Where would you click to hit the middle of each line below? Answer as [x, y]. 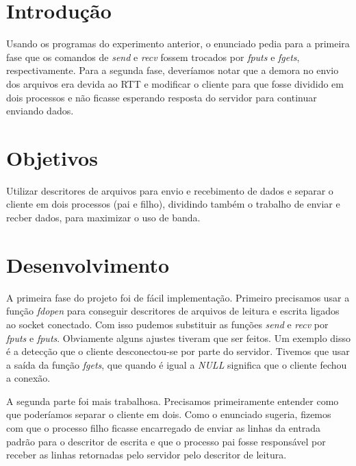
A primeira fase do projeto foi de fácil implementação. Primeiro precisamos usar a [178, 297]
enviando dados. [40, 111]
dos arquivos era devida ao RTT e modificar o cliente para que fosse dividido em [175, 83]
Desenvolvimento [88, 264]
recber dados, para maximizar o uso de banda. [103, 217]
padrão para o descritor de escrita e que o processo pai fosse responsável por [166, 441]
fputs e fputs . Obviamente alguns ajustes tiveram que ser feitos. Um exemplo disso [178, 338]
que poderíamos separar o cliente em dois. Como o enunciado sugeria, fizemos [169, 414]
